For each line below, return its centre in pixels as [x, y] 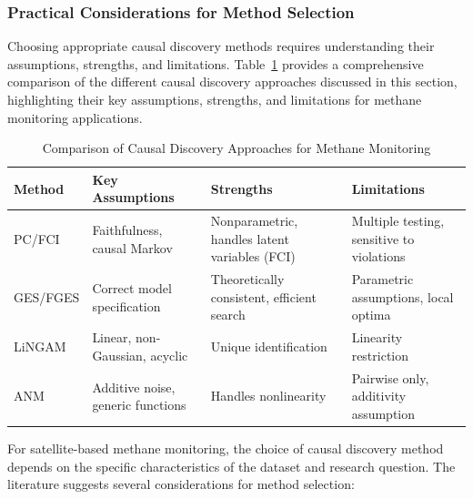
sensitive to [383, 238]
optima [371, 315]
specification [126, 306]
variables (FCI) [253, 256]
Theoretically [247, 279]
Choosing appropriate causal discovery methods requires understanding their [221, 46]
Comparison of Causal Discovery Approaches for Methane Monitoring [236, 148]
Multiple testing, [398, 221]
